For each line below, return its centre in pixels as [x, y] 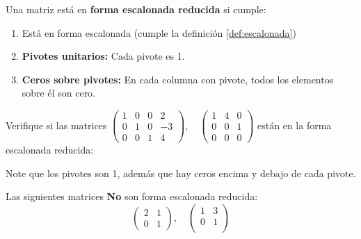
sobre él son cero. [59, 93]
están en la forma [295, 125]
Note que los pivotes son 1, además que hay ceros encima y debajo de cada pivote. [181, 173]
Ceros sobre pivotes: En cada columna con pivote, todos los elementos [178, 79]
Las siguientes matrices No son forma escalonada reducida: [132, 196]
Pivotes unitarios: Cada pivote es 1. [103, 56]
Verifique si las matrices [56, 125]
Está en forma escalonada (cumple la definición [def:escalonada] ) [159, 32]
